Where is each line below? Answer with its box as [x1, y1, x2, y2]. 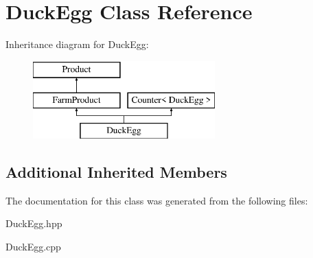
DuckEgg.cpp [5, 239, 61, 254]
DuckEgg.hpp [5, 216, 62, 231]
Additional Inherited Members [5, 161, 227, 183]
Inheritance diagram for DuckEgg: [5, 37, 149, 51]
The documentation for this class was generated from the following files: [5, 193, 308, 207]
